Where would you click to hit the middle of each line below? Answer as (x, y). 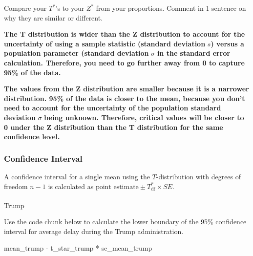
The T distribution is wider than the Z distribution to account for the (125, 34)
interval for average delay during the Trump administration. (94, 231)
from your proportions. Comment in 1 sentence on (171, 8)
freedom (16, 186)
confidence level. (32, 137)
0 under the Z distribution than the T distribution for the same (114, 127)
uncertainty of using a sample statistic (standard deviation (105, 43)
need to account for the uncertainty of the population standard (113, 108)
